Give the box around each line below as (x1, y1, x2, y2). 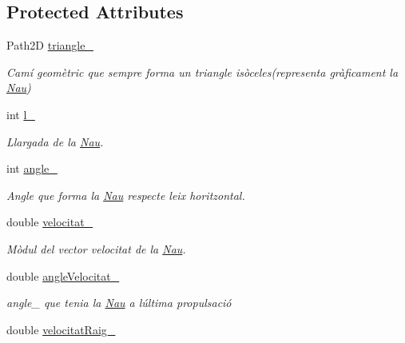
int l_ (6, 106, 35, 122)
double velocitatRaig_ (6, 321, 116, 337)
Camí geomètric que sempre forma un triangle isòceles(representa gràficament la (6, 63, 399, 80)
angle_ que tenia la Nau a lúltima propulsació (6, 294, 232, 311)
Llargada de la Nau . (6, 133, 104, 150)
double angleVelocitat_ (6, 267, 120, 284)
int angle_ (6, 160, 58, 177)
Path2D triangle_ (6, 37, 93, 54)
